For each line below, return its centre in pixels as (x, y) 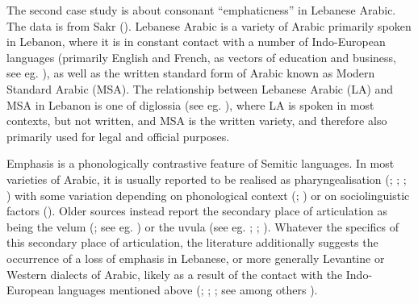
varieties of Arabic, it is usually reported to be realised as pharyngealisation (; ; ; (207, 179)
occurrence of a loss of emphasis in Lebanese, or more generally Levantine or (196, 258)
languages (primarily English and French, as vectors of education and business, (201, 57)
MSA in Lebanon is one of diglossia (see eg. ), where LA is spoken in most (190, 104)
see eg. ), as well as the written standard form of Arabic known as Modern (191, 73)
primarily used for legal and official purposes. (118, 136)
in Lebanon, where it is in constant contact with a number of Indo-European (196, 42)
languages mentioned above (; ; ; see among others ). (188, 290)
